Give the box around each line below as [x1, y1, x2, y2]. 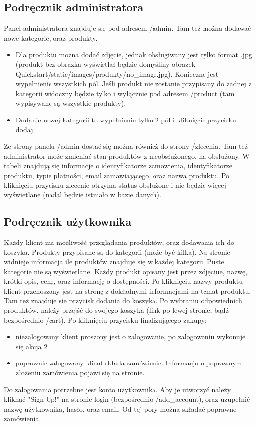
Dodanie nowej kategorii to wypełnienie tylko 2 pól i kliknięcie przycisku [15, 114, 236, 124]
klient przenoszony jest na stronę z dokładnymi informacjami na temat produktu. [4, 285, 251, 296]
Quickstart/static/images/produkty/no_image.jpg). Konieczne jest [15, 68, 219, 79]
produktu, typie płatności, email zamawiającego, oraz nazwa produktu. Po [4, 170, 230, 180]
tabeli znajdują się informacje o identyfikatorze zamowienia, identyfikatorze [4, 160, 233, 171]
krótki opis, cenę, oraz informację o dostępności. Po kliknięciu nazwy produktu [4, 276, 243, 286]
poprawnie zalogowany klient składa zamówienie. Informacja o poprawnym [15, 358, 242, 368]
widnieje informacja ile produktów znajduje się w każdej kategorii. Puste [4, 256, 224, 267]
